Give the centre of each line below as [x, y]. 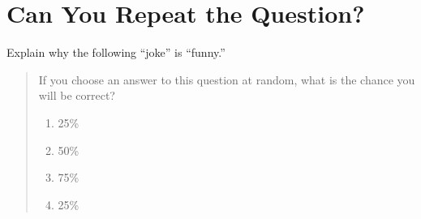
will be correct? [77, 95]
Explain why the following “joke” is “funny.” [116, 52]
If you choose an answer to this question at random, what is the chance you [227, 79]
